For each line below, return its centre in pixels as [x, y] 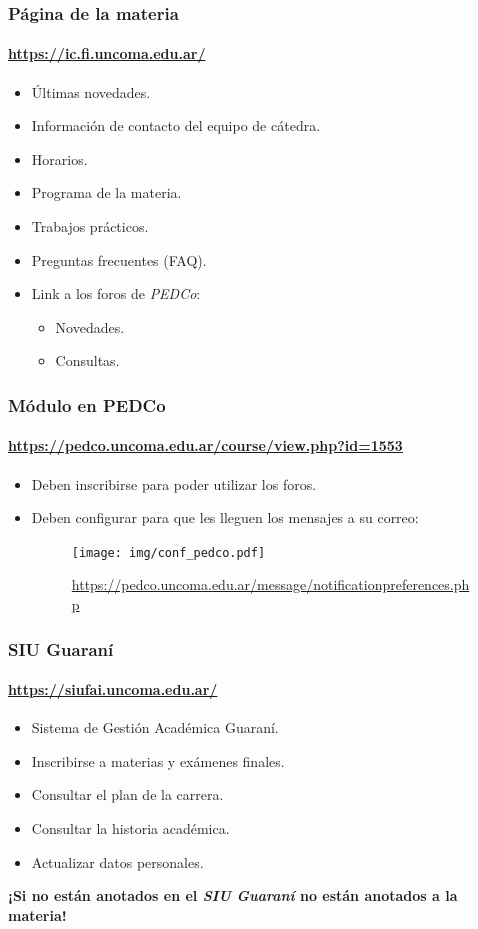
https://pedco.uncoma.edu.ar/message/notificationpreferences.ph [270, 584]
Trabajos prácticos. [90, 226]
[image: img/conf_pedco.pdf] [168, 552]
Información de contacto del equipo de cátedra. [176, 125]
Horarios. [59, 158]
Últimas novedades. [91, 91]
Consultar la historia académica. [130, 828]
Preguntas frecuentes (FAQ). [119, 259]
